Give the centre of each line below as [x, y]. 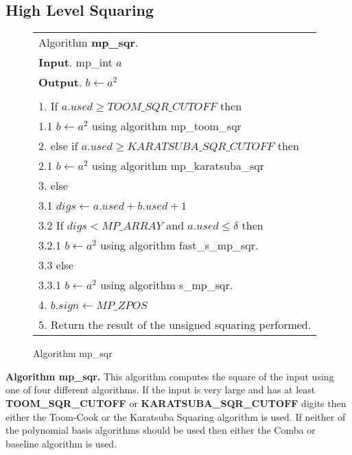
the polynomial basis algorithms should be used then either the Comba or [161, 430]
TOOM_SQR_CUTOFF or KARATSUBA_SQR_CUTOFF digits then [176, 403]
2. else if [58, 146]
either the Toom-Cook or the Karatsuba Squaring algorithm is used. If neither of [176, 416]
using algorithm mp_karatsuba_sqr [178, 166]
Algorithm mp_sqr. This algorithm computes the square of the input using [170, 376]
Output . [60, 82]
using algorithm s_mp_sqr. [167, 285]
